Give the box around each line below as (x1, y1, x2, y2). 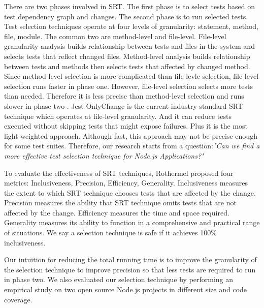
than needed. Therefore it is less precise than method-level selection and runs (4, 90, 244, 101)
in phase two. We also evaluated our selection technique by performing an (4, 274, 234, 285)
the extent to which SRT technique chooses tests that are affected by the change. (4, 187, 256, 198)
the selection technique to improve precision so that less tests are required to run (4, 264, 256, 274)
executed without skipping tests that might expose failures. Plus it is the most (4, 120, 248, 131)
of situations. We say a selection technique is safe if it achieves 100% (4, 227, 217, 238)
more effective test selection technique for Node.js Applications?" (4, 150, 204, 161)
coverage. (4, 294, 32, 304)
